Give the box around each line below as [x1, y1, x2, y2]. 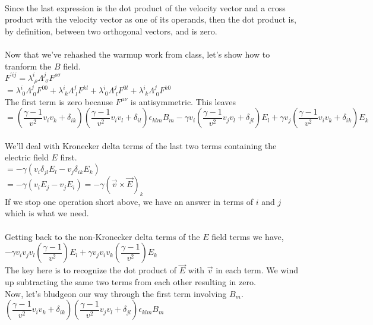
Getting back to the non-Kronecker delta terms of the [5, 230, 200, 242]
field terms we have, [211, 230, 284, 242]
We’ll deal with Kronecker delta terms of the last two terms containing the [5, 139, 277, 152]
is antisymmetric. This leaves [130, 95, 236, 108]
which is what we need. [5, 207, 89, 219]
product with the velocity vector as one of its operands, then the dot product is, [5, 13, 296, 26]
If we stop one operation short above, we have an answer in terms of [5, 195, 254, 207]
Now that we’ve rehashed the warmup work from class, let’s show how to [5, 48, 270, 60]
